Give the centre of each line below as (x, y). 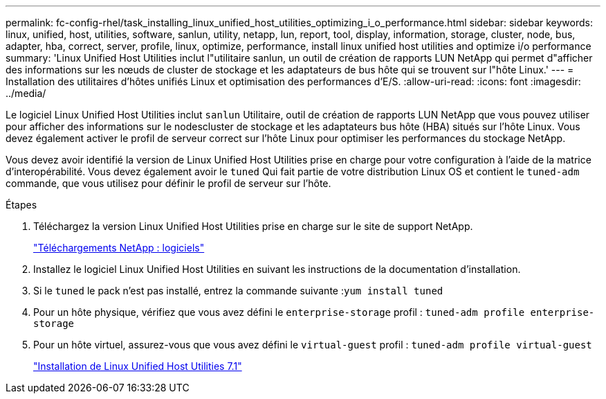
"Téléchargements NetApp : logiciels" (119, 248)
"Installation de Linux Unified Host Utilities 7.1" (138, 366)
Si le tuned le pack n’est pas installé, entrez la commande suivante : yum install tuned (238, 291)
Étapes (21, 205)
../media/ (26, 93)
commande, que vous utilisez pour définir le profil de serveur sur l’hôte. (168, 183)
